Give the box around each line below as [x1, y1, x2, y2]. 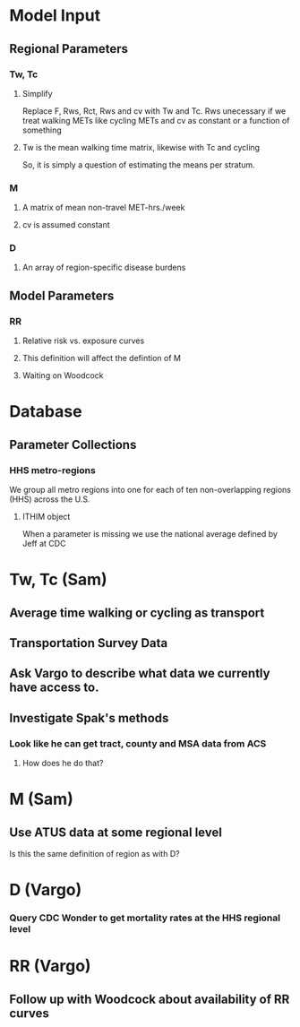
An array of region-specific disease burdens [21, 262, 186, 273]
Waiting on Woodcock [21, 370, 105, 381]
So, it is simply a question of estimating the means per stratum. [21, 159, 255, 170]
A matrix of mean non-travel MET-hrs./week [21, 203, 185, 213]
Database [9, 401, 82, 422]
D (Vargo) [9, 880, 82, 901]
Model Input [9, 5, 101, 26]
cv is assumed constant [21, 220, 110, 230]
